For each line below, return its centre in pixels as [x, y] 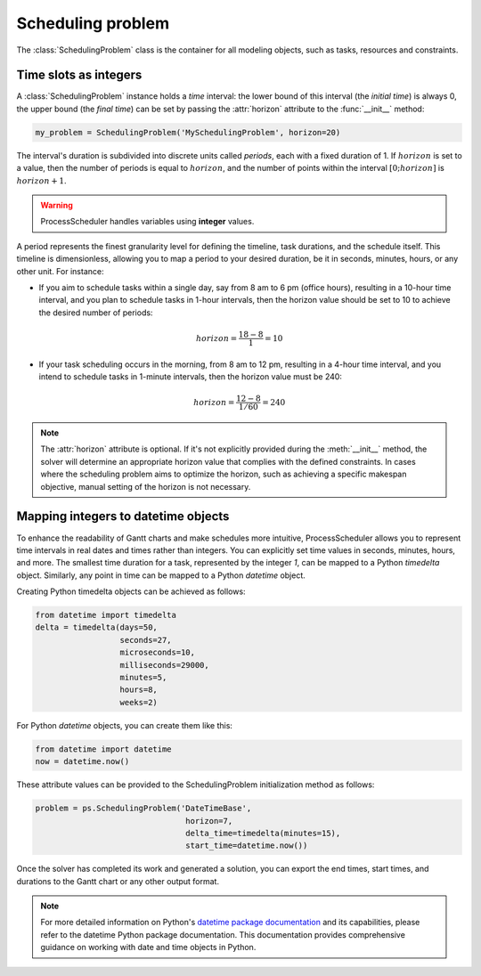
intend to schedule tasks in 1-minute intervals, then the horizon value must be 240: [191, 377]
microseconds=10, [158, 653]
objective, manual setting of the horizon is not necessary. [146, 486]
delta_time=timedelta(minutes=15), [263, 833]
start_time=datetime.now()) [247, 846]
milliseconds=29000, [164, 665]
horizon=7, [209, 821]
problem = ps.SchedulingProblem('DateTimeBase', [143, 809]
